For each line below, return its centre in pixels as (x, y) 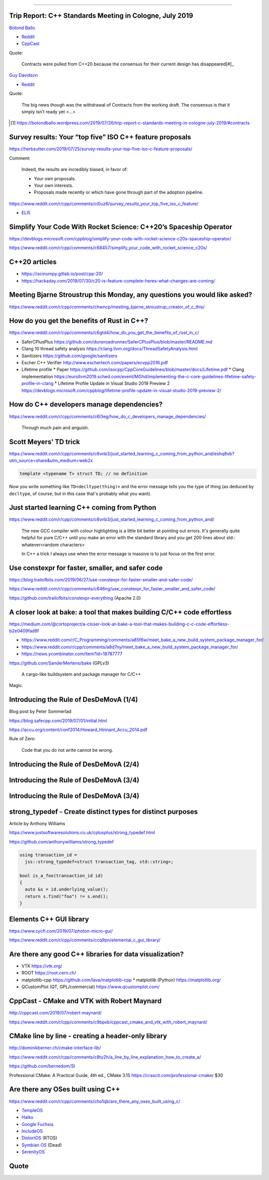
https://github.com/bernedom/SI (42, 1066)
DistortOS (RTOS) (39, 1138)
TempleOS (32, 1110)
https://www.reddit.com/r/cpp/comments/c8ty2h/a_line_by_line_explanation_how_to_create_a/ (105, 1057)
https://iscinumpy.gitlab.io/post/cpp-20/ (62, 274)
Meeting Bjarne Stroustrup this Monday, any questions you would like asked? (131, 295)
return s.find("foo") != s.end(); (67, 896)
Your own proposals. (55, 178)
